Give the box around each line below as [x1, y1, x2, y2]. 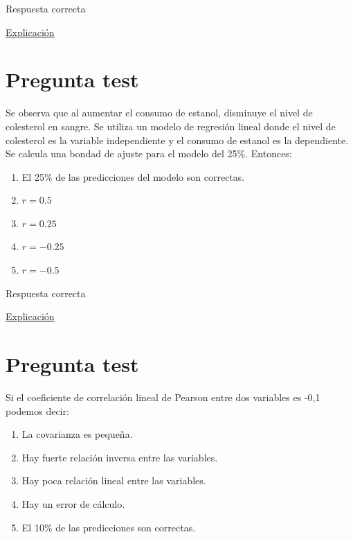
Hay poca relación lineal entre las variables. [21, 473, 206, 488]
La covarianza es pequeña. [21, 427, 133, 441]
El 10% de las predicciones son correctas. [21, 520, 196, 534]
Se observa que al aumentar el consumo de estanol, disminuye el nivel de [6, 105, 313, 120]
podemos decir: [6, 403, 69, 418]
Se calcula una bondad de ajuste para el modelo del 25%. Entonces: [6, 146, 292, 161]
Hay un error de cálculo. [21, 496, 125, 511]
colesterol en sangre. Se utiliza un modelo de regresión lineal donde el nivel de [6, 118, 336, 133]
